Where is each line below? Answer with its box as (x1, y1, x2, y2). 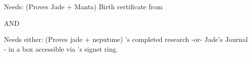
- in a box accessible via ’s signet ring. (4, 43, 118, 54)
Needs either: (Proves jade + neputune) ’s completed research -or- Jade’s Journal (4, 34, 248, 44)
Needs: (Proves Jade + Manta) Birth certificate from (4, 1, 163, 11)
